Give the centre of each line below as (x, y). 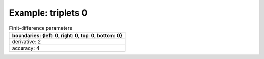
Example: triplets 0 (48, 13)
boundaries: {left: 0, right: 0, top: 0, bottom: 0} (67, 35)
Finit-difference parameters (41, 28)
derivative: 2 (26, 41)
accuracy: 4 (26, 48)
